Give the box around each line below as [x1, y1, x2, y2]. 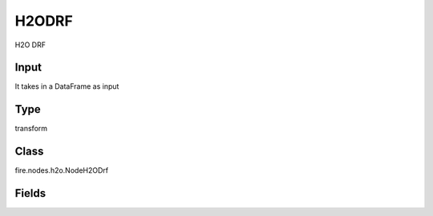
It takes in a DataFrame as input [14, 82, 119, 91]
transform [14, 124, 48, 134]
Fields [14, 186, 47, 200]
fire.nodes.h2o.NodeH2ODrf [14, 166, 108, 175]
